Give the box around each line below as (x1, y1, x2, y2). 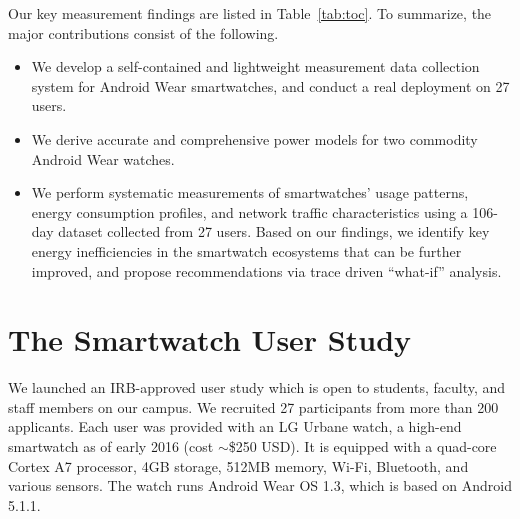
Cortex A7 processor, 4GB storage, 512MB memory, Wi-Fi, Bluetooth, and (8, 455, 469, 476)
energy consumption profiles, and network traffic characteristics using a (31, 201, 468, 222)
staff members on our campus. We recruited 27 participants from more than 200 (8, 396, 499, 417)
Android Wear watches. (31, 148, 175, 169)
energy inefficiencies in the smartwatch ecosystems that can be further (31, 240, 462, 261)
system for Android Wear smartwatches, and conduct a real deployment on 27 (31, 75, 510, 96)
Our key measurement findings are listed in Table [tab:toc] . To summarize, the (8, 3, 492, 23)
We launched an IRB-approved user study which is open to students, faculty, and (8, 377, 506, 398)
